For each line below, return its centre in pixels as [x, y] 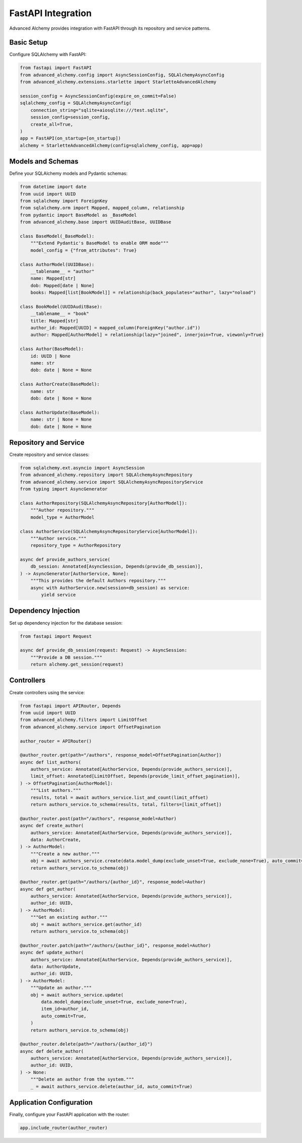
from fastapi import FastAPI [56, 68]
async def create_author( [52, 826]
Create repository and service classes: [49, 454]
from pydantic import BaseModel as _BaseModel [78, 215]
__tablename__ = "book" [60, 314]
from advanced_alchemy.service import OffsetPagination [90, 727]
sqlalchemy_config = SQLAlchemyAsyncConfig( [76, 103]
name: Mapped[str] [53, 279]
